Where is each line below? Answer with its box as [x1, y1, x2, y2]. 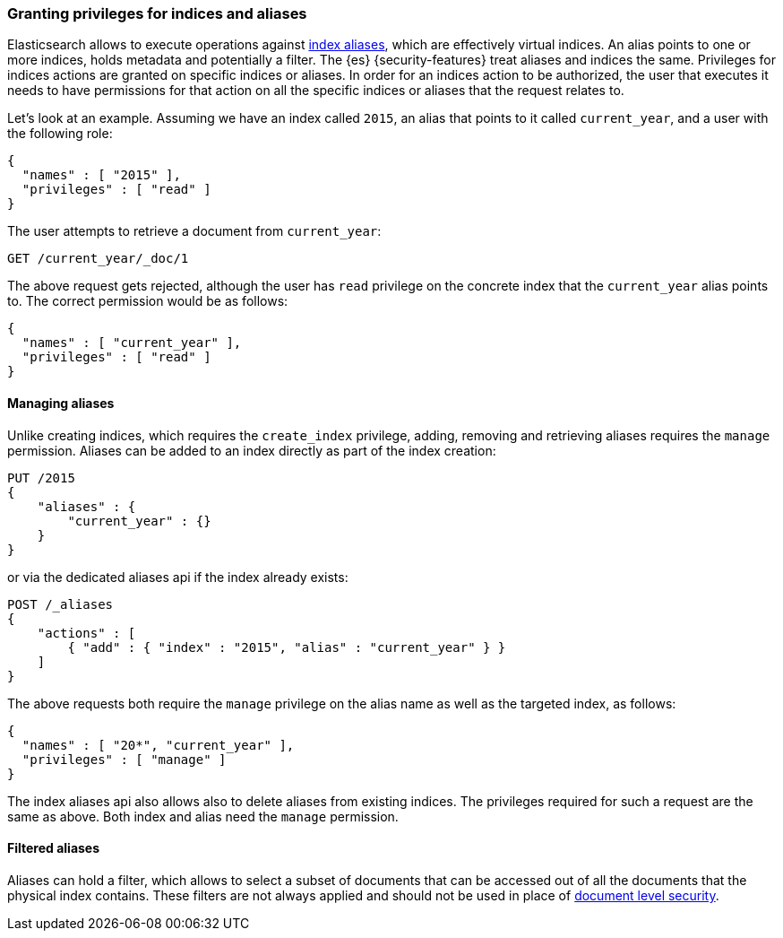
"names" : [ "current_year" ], [22, 335, 242, 351]
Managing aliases [7, 395, 115, 411]
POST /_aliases [7, 596, 114, 612]
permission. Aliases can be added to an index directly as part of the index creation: [7, 442, 496, 458]
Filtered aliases [7, 840, 100, 856]
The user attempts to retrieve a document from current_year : [7, 223, 382, 239]
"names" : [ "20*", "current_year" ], [22, 737, 295, 752]
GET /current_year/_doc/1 [7, 251, 189, 266]
